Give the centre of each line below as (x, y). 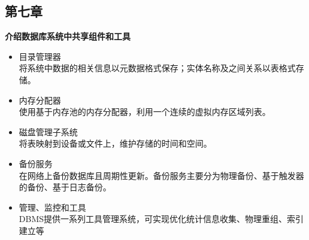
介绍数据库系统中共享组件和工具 (68, 36)
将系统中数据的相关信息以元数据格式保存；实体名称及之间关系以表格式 (157, 68)
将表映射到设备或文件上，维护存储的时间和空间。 (115, 143)
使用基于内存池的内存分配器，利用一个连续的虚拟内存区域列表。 (145, 112)
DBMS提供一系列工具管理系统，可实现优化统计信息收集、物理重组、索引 (161, 219)
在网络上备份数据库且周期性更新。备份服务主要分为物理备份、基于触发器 (161, 175)
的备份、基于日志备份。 (65, 187)
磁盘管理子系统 (48, 131)
